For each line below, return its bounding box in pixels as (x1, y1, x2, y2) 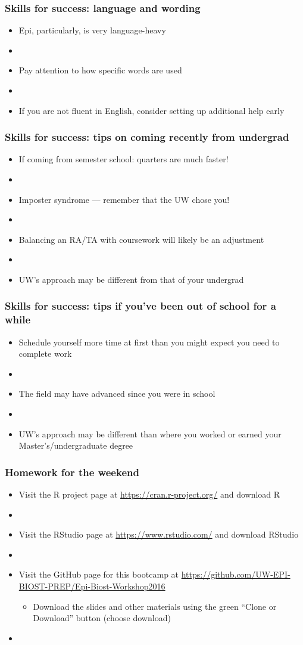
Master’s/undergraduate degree (18, 439, 133, 452)
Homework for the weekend (5, 464, 139, 479)
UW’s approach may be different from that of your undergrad (18, 273, 244, 285)
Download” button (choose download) (33, 612, 171, 624)
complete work (18, 347, 72, 360)
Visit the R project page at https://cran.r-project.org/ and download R (18, 488, 280, 501)
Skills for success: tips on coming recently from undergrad (5, 129, 289, 144)
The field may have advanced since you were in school (18, 387, 215, 400)
